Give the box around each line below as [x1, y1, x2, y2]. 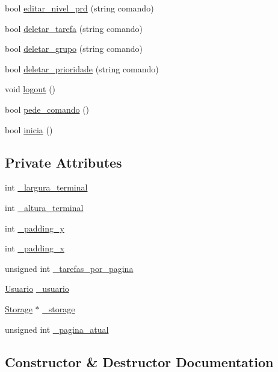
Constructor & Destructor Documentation [5, 352, 274, 371]
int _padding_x [5, 242, 64, 254]
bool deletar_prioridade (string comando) [5, 62, 159, 75]
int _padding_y [5, 221, 64, 234]
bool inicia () [5, 123, 53, 136]
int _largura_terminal [5, 181, 88, 194]
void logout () [5, 83, 56, 95]
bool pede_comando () [5, 102, 90, 115]
